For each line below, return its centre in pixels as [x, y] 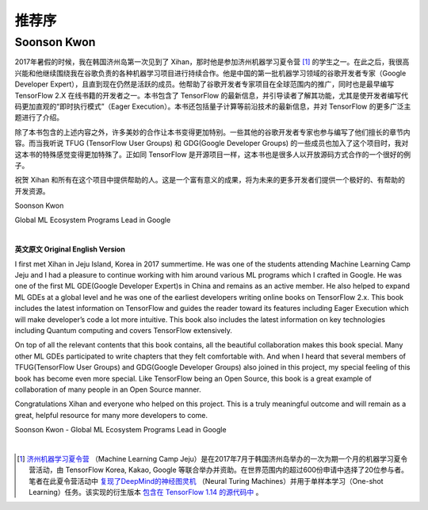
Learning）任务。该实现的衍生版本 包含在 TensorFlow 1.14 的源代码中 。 [146, 493]
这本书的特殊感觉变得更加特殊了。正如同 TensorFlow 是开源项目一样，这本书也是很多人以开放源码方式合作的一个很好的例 [213, 154]
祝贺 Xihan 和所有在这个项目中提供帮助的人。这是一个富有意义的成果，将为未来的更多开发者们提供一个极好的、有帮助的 [210, 180]
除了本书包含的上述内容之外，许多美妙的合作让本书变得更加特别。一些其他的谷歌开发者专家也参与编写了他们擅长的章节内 [212, 132]
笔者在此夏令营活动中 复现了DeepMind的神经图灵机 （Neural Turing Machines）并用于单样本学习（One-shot [206, 481]
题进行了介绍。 [39, 117]
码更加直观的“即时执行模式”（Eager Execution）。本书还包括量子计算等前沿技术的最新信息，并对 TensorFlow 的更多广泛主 [213, 106]
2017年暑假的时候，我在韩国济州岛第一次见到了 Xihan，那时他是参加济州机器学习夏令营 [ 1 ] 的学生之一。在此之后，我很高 [212, 62]
